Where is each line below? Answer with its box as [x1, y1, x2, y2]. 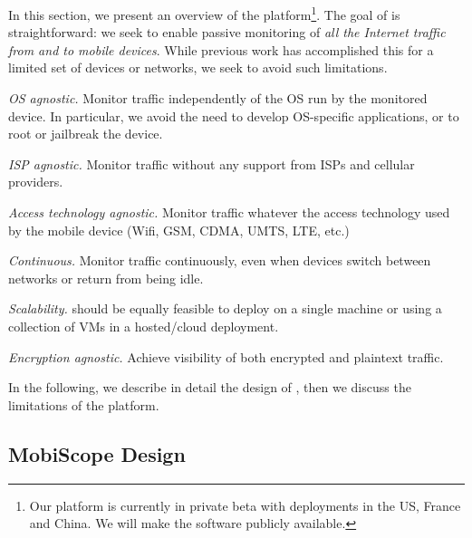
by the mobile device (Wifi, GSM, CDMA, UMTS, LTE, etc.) [8, 220, 350, 239]
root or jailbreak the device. [8, 124, 163, 143]
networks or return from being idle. [8, 268, 204, 287]
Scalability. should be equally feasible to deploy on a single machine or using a [8, 299, 442, 318]
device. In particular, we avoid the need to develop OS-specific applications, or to [8, 106, 459, 125]
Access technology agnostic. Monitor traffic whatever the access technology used [8, 203, 450, 221]
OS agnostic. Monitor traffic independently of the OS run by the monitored [8, 89, 428, 108]
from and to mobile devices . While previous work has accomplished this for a [8, 40, 434, 59]
